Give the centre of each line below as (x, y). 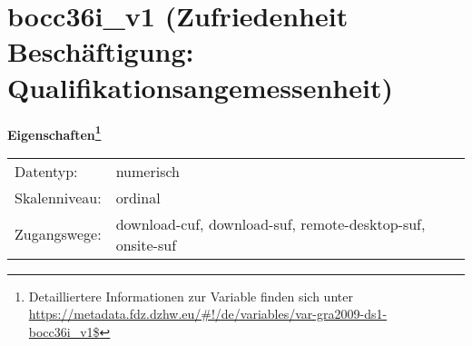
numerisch (147, 171)
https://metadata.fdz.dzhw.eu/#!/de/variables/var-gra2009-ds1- (208, 314)
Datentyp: (46, 171)
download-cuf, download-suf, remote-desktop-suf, (270, 223)
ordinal (138, 197)
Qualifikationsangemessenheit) (200, 87)
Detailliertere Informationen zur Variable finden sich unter (191, 296)
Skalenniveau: (58, 197)
